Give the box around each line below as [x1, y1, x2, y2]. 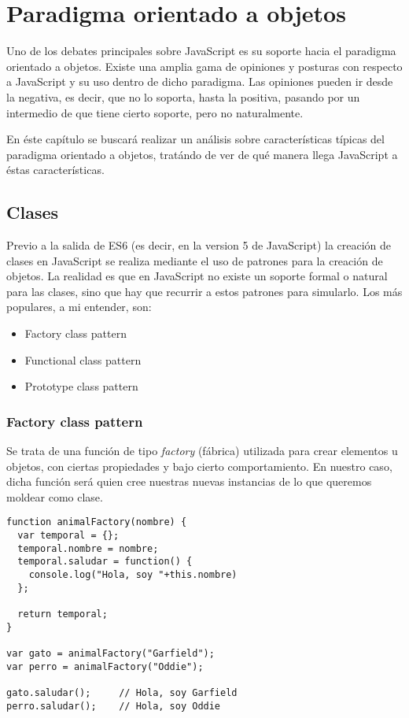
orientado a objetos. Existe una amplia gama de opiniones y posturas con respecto [6, 57, 403, 74]
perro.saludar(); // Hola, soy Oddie [6, 700, 221, 712]
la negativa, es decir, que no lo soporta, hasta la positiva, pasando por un [6, 88, 360, 105]
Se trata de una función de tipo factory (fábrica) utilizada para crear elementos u [6, 442, 398, 459]
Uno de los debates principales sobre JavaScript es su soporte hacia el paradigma [6, 43, 396, 59]
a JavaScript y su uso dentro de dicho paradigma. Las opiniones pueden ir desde [6, 73, 393, 90]
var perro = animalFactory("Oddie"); [6, 661, 204, 672]
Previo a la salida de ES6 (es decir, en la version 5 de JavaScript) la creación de [6, 237, 392, 254]
